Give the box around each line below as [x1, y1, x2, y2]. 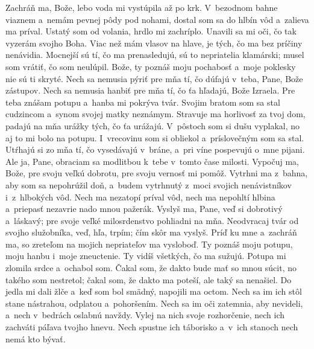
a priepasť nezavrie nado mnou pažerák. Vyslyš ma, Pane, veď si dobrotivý [5, 202, 283, 215]
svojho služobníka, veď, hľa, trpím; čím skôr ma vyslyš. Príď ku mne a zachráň [5, 226, 297, 239]
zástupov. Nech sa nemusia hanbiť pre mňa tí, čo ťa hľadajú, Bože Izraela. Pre [5, 84, 295, 97]
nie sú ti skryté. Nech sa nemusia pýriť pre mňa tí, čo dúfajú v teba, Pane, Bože [5, 72, 303, 85]
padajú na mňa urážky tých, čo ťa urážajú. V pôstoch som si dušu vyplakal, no [5, 119, 300, 132]
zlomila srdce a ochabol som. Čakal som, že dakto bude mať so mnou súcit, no [5, 261, 297, 274]
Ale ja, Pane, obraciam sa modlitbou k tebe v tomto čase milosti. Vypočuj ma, [5, 155, 299, 167]
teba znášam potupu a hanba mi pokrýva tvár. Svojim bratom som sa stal [5, 95, 280, 108]
